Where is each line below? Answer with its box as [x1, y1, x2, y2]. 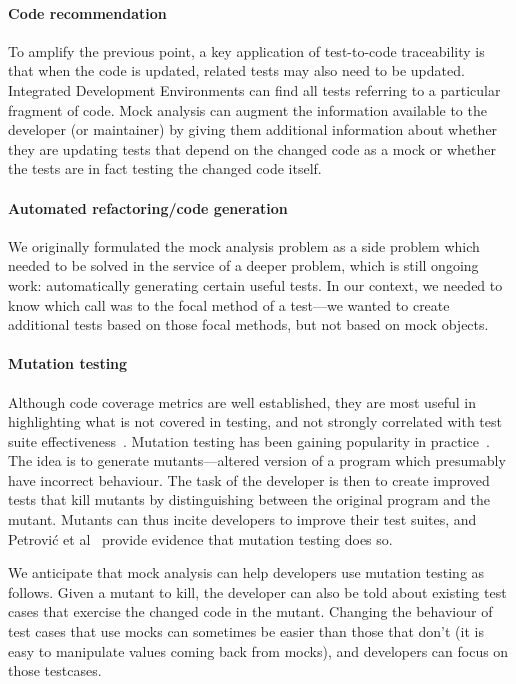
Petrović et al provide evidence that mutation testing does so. [8, 528, 393, 549]
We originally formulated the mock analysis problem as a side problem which [8, 235, 480, 256]
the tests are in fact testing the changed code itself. [8, 158, 322, 179]
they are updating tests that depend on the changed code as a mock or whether [8, 138, 496, 159]
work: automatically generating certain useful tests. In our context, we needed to [8, 274, 503, 295]
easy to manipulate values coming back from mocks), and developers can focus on [8, 640, 509, 661]
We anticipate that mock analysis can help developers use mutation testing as [8, 562, 485, 583]
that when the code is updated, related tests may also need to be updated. [8, 60, 465, 81]
